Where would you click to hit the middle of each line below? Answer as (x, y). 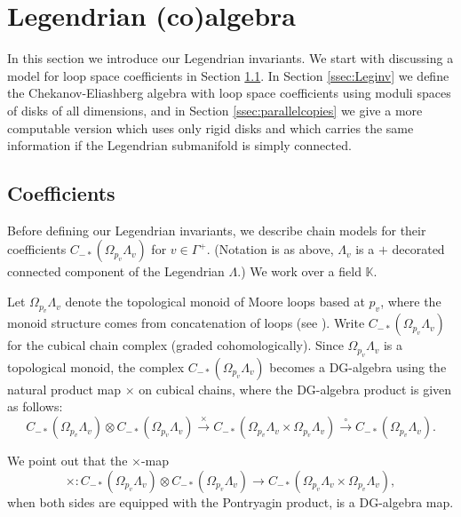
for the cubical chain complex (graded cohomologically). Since (175, 345)
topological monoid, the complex (96, 366)
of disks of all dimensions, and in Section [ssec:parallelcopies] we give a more (215, 110)
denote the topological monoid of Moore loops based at (215, 302)
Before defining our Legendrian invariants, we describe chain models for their (217, 230)
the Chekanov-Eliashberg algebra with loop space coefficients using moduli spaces (229, 93)
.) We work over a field (299, 271)
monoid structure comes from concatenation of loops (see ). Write (186, 323)
